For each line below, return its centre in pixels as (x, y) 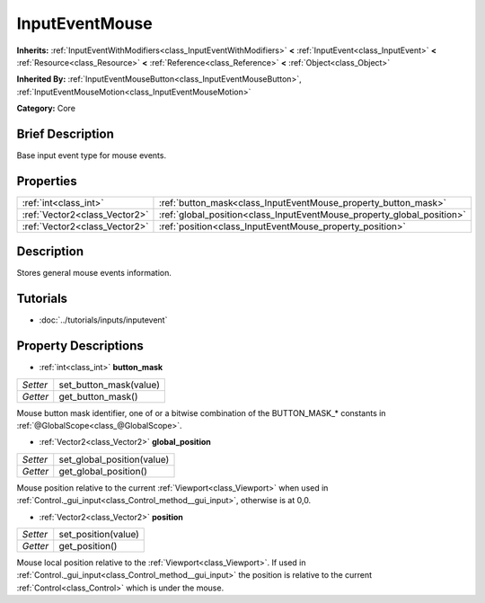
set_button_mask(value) (110, 385)
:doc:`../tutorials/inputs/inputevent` (103, 320)
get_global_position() (103, 471)
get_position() (88, 545)
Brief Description (65, 133)
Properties (47, 181)
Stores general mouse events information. (94, 273)
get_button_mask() (98, 396)
